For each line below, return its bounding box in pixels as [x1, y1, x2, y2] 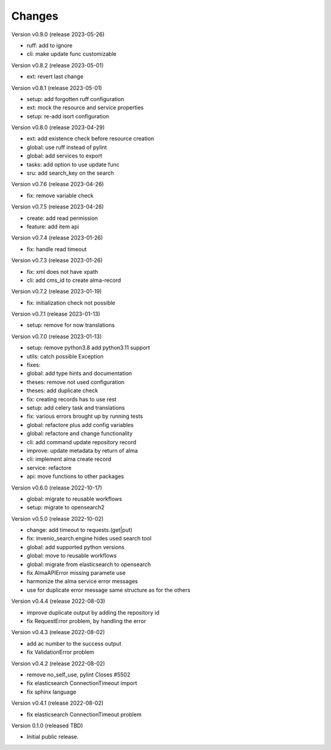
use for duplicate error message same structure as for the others [26, 586, 191, 594]
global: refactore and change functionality [26, 430, 133, 438]
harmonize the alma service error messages [26, 578, 138, 585]
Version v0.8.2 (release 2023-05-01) [11, 61, 104, 69]
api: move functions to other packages [26, 472, 124, 480]
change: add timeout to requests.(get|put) [26, 526, 133, 534]
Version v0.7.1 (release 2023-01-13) [11, 310, 101, 318]
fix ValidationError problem [26, 648, 94, 656]
